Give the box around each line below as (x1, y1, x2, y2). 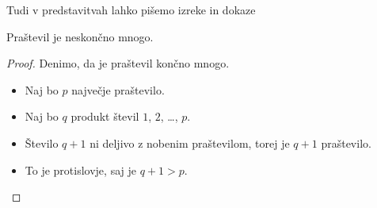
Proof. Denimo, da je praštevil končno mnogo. (6, 55, 230, 71)
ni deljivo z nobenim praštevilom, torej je (89, 134, 290, 151)
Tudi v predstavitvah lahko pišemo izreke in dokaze (6, 2, 256, 17)
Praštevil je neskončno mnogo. (6, 28, 154, 44)
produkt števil (70, 108, 139, 125)
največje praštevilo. (71, 81, 165, 98)
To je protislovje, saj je (25, 161, 136, 178)
